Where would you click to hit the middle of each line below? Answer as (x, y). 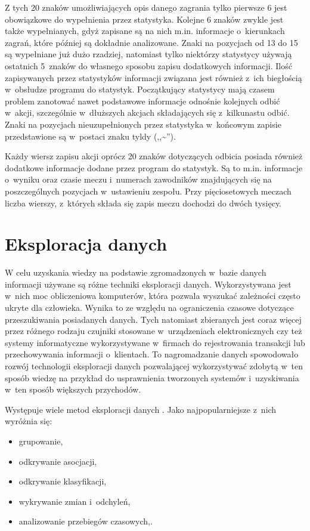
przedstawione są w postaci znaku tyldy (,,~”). (90, 136)
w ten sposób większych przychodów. (73, 389)
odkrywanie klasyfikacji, (63, 481)
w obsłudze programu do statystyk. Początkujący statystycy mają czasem (140, 89)
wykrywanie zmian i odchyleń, (75, 501)
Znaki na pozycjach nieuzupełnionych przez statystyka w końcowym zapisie (143, 124)
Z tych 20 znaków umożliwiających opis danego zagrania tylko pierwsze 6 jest (146, 7)
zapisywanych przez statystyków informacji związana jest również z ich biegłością (154, 77)
